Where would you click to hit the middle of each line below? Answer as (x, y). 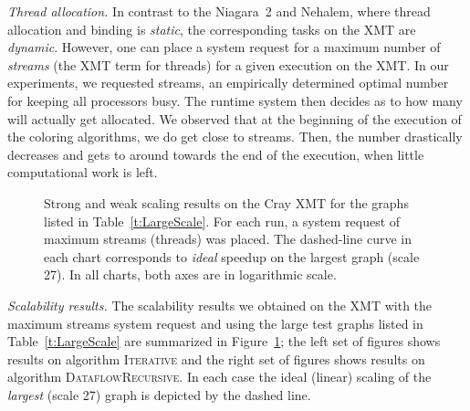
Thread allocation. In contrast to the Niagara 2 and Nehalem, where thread (219, 11)
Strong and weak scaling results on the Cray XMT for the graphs (226, 202)
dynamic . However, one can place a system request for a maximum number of (224, 47)
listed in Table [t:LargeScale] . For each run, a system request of (222, 221)
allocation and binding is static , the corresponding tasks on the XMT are (212, 29)
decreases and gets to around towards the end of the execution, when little (216, 154)
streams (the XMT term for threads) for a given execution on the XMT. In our (228, 64)
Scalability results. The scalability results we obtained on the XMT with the (220, 305)
